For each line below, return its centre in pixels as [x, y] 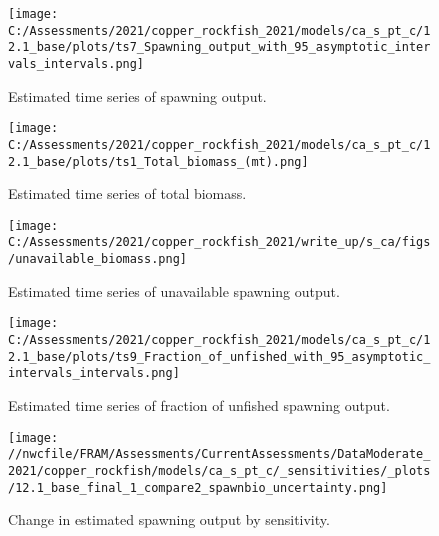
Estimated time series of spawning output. [137, 95]
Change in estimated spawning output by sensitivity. [169, 519]
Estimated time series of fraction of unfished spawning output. [199, 404]
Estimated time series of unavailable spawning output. [174, 290]
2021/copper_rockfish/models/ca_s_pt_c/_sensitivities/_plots [219, 470]
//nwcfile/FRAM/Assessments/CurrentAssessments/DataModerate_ [219, 454]
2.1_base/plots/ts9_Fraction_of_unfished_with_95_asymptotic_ [219, 356]
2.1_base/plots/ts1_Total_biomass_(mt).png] [158, 161]
